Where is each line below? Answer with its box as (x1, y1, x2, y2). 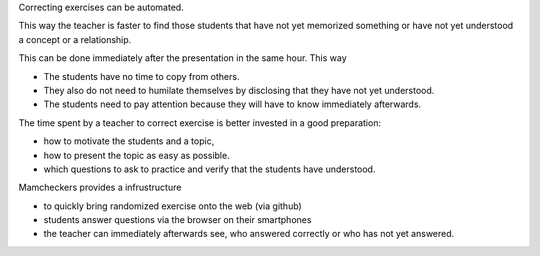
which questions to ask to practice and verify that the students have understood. (43, 163, 376, 175)
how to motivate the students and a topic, (43, 135, 215, 147)
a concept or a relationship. (18, 33, 132, 45)
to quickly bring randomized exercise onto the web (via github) (43, 200, 302, 212)
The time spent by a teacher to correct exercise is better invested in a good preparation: (18, 116, 382, 129)
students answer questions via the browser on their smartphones (43, 214, 312, 226)
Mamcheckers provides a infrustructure (18, 181, 182, 194)
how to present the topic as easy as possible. (43, 149, 230, 161)
